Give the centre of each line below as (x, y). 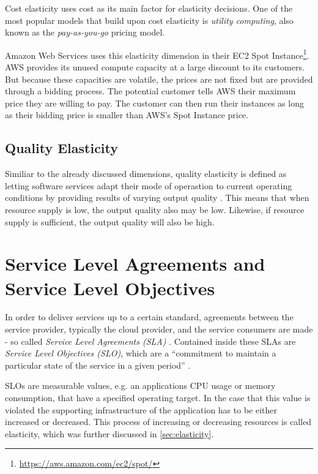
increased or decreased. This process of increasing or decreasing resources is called (158, 422)
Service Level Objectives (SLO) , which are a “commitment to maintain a (141, 353)
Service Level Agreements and (135, 264)
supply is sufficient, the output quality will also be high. (110, 221)
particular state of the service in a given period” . (98, 365)
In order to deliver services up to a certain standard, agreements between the (149, 317)
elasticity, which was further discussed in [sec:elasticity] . (109, 433)
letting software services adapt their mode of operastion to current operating (149, 185)
